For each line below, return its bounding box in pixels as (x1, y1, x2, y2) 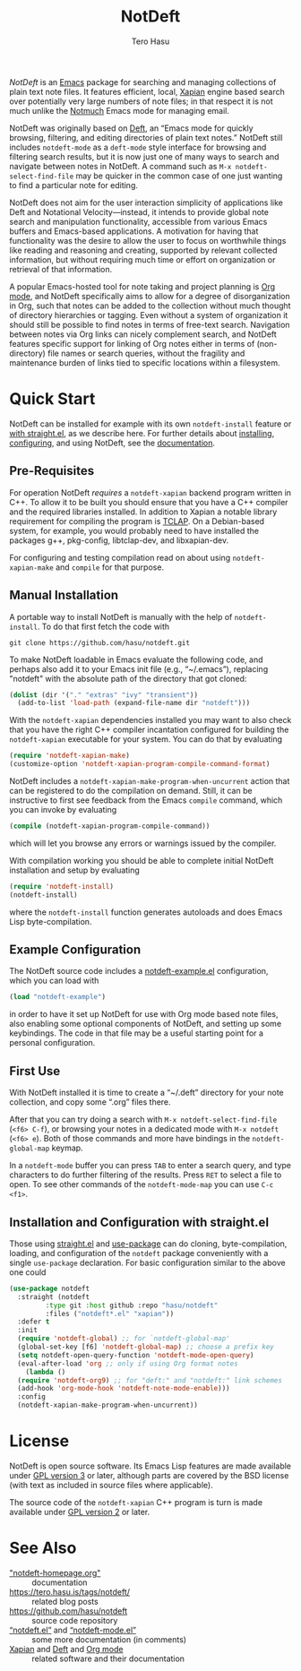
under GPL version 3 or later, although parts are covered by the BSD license (9, 1470, 289, 1480)
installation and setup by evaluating (9, 865, 141, 875)
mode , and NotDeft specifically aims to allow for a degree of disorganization (9, 290, 290, 301)
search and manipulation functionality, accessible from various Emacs (9, 216, 268, 227)
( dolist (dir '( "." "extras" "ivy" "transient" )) (9, 690, 199, 700)
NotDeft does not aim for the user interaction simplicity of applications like (9, 197, 284, 208)
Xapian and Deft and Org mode (9, 1643, 124, 1654)
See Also (9, 1538, 77, 1558)
